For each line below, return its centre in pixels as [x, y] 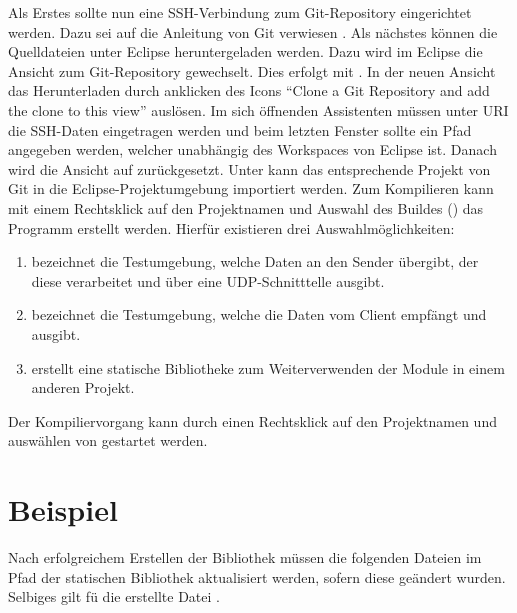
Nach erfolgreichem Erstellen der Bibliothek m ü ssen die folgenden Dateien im [245, 557]
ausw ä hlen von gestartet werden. [108, 440]
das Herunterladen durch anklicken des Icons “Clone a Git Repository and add [249, 90]
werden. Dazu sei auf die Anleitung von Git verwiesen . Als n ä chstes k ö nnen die [253, 31]
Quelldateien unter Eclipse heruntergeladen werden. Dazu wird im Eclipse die [245, 51]
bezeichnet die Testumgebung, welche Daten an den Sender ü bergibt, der [255, 261]
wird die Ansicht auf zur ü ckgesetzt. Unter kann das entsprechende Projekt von [249, 168]
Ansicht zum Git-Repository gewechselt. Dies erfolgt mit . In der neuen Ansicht [252, 70]
